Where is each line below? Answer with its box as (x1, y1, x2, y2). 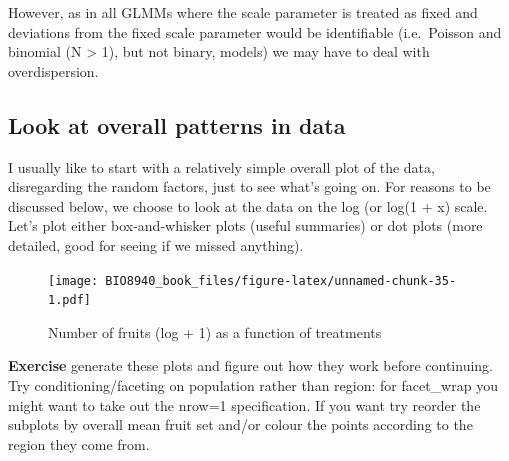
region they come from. (8, 433, 150, 454)
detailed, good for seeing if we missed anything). (8, 234, 304, 255)
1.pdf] (48, 293, 91, 308)
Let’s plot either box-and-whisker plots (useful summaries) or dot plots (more (8, 215, 483, 236)
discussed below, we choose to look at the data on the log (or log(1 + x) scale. (8, 195, 488, 216)
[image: (48, 273, 99, 288)
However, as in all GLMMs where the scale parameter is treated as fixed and (8, 2, 478, 22)
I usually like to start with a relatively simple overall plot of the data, (8, 156, 435, 177)
